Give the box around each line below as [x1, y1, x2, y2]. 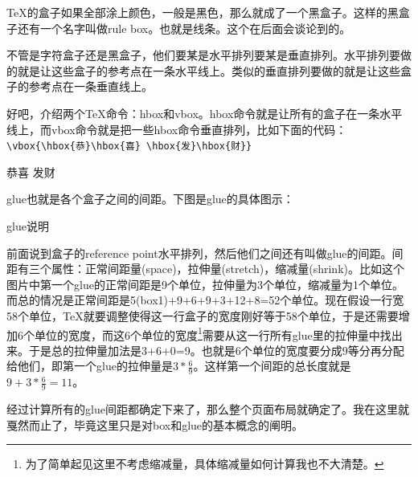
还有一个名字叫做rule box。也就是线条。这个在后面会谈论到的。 [17, 19, 351, 36]
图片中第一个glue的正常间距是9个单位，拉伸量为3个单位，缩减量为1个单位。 [6, 275, 404, 292]
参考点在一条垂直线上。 [28, 78, 153, 95]
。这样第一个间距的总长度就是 [193, 357, 351, 374]
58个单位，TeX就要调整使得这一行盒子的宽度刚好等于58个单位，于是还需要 [6, 307, 399, 324]
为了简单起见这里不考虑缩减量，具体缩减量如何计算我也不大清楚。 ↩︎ [25, 455, 384, 472]
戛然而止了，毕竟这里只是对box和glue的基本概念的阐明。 [6, 416, 304, 433]
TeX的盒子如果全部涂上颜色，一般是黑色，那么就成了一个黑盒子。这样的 [6, 4, 387, 20]
